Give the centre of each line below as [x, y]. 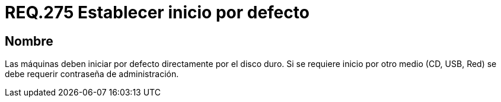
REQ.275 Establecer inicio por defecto [157, 12]
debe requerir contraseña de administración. [92, 74]
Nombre [29, 41]
